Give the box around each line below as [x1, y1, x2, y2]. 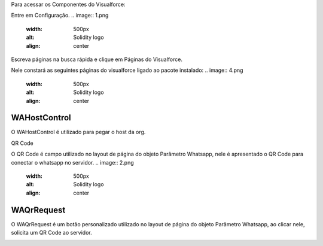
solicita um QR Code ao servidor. [11, 229, 92, 236]
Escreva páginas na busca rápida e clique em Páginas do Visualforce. [11, 56, 182, 63]
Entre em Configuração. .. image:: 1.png [11, 12, 109, 19]
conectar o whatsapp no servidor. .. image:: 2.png [11, 159, 134, 166]
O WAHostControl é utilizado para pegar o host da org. [11, 129, 146, 136]
